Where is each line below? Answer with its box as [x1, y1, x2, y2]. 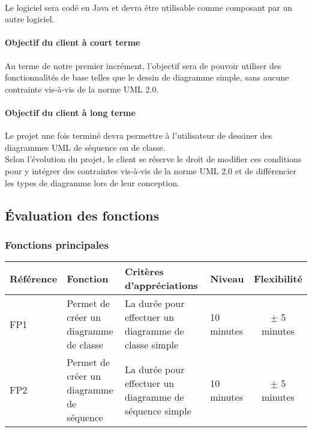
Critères [124, 264, 164, 279]
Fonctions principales [5, 237, 109, 252]
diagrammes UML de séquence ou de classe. [5, 141, 166, 153]
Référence [10, 271, 58, 285]
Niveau [210, 271, 244, 285]
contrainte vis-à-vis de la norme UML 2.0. [5, 82, 159, 95]
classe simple [124, 338, 179, 352]
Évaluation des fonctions [5, 205, 160, 224]
